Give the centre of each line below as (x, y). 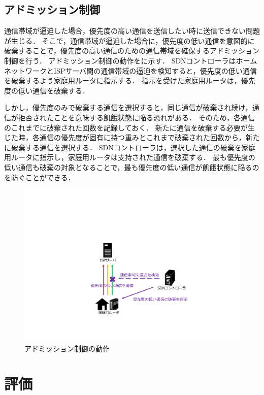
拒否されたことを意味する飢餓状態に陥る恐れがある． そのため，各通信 (136, 117)
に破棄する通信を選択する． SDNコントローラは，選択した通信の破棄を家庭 (130, 147)
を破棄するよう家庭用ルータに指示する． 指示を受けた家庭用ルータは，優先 (130, 80)
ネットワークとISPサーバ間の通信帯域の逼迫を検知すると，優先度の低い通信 (130, 70)
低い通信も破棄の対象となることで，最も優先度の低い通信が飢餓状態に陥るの (132, 167)
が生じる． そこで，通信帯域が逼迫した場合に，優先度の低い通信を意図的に (129, 40)
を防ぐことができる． (40, 177)
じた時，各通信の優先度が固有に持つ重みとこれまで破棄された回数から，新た (132, 137)
